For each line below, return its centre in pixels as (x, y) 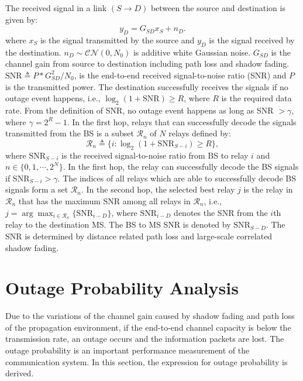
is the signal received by (252, 40)
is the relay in (268, 189)
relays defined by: (200, 133)
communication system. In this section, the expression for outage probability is (147, 361)
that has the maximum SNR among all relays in (104, 200)
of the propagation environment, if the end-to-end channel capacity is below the (148, 327)
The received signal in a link (56, 8)
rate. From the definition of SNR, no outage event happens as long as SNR (140, 110)
